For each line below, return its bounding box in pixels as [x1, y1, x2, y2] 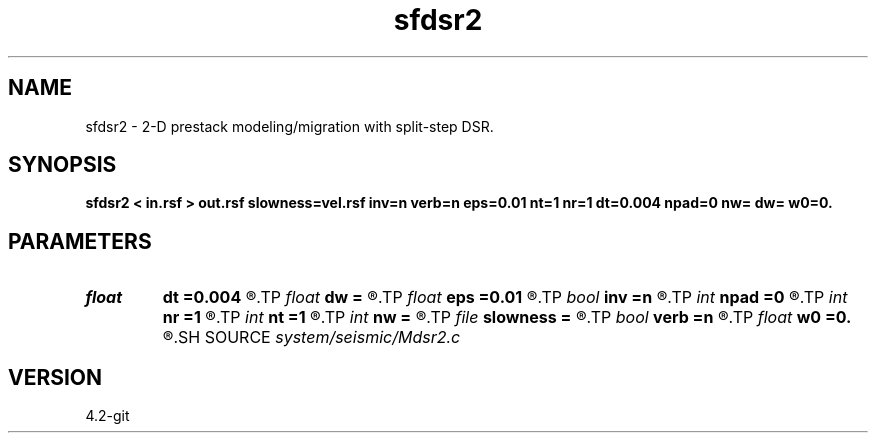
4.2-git [85, 407, 130, 425]
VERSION [8, 364, 103, 390]
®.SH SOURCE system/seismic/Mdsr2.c [162, 327, 461, 348]
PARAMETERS [8, 228, 152, 254]
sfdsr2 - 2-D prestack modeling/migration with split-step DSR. [85, 117, 494, 135]
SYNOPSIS [8, 152, 117, 178]
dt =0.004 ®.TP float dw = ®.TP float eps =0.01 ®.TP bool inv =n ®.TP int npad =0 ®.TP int [162, 287, 848, 308]
